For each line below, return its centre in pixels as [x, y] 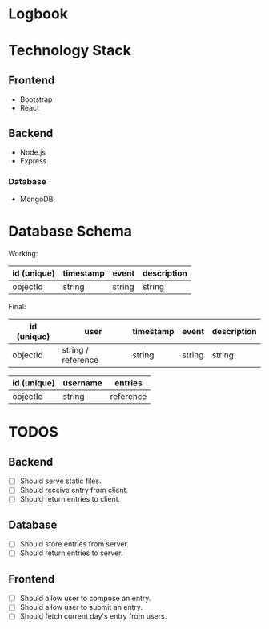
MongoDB [36, 199]
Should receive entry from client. [74, 490]
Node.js [33, 152]
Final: [17, 307]
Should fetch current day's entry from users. [93, 616]
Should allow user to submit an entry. [81, 607]
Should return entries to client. [70, 499]
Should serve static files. [60, 481]
